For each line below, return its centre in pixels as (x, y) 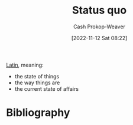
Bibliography (38, 113)
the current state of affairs (46, 88)
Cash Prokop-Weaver (99, 27)
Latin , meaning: (25, 65)
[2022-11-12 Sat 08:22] (99, 38)
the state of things (37, 76)
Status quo (99, 10)
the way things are (37, 83)
